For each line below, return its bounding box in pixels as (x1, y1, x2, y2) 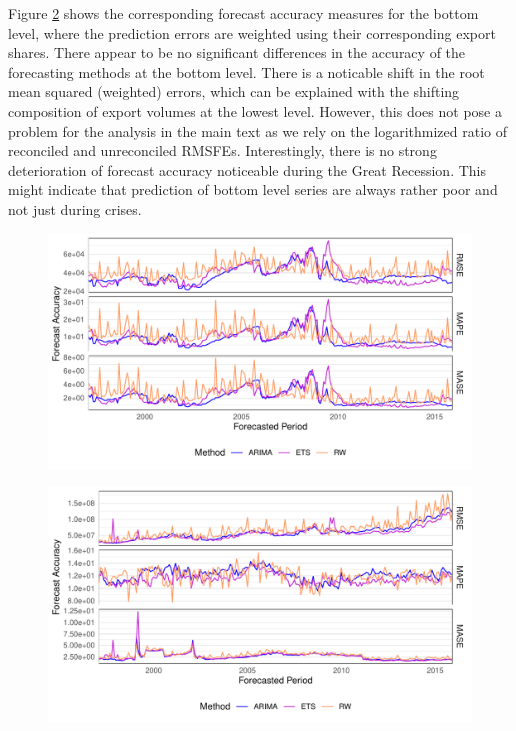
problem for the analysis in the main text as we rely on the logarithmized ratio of (8, 120, 507, 141)
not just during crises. (8, 198, 142, 219)
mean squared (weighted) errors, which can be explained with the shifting (8, 81, 460, 102)
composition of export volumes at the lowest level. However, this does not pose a (8, 100, 502, 121)
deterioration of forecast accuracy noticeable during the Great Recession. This (8, 159, 486, 180)
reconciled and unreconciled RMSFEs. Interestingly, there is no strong (8, 140, 437, 161)
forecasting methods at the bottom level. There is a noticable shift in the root (8, 61, 485, 82)
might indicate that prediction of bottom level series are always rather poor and (8, 179, 498, 200)
